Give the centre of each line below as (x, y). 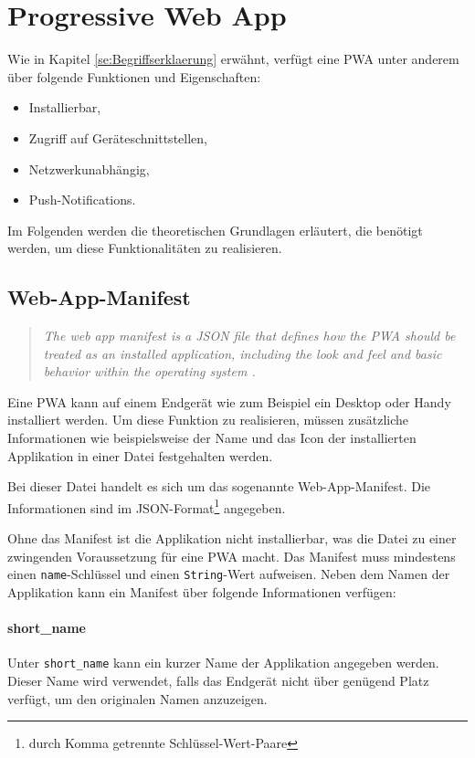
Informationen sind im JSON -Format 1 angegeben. (147, 506)
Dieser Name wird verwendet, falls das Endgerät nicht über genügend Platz (218, 680)
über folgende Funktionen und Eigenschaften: (134, 76)
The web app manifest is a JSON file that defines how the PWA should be (249, 336)
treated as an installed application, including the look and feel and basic (243, 353)
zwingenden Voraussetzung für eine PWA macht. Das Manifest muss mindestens (232, 556)
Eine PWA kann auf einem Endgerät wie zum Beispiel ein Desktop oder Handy (229, 401)
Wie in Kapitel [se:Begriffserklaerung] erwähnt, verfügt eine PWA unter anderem (233, 59)
